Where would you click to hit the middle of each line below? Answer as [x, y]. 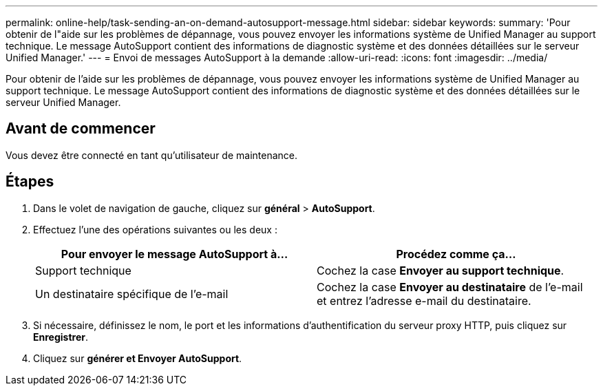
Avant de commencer [81, 129]
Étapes [30, 182]
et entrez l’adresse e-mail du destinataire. [424, 300]
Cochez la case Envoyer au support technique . [441, 270]
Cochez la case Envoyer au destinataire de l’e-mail [450, 287]
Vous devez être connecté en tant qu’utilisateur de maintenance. [151, 155]
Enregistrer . [61, 337]
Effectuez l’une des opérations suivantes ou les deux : [155, 229]
